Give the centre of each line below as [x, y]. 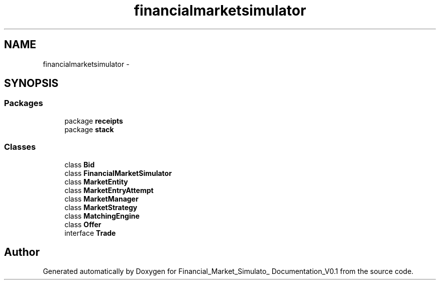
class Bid [80, 164]
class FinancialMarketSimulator [118, 173]
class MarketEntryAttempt [109, 190]
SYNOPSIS [31, 83]
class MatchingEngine [102, 216]
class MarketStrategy [101, 207]
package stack [89, 129]
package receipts [94, 121]
